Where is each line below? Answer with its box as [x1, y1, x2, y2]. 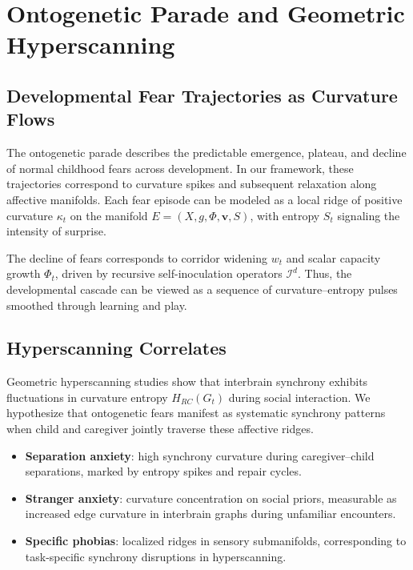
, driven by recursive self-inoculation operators [54, 265, 283, 282]
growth [6, 265, 41, 282]
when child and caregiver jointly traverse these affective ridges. [6, 420, 314, 437]
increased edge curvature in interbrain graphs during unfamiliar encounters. [25, 505, 396, 522]
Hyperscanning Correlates [6, 335, 227, 360]
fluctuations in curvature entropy [6, 388, 168, 405]
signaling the [337, 207, 400, 223]
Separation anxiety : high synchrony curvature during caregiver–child [25, 447, 375, 464]
